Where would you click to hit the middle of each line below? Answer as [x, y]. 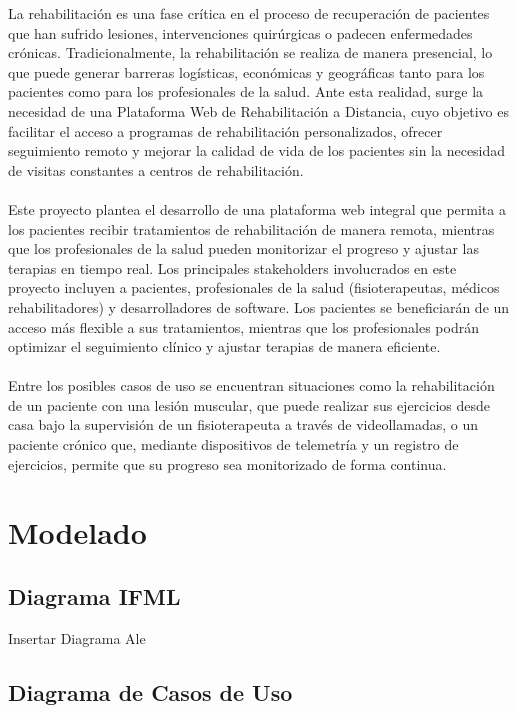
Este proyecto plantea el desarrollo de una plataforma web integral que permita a [257, 208]
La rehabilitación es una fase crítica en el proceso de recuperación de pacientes [249, 13]
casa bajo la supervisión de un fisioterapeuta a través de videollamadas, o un [243, 424]
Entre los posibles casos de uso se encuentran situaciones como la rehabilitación [251, 385]
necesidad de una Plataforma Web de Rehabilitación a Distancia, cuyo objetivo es [258, 110]
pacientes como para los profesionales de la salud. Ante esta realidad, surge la [246, 91]
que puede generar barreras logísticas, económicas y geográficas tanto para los [246, 71]
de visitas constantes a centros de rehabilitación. [156, 169]
